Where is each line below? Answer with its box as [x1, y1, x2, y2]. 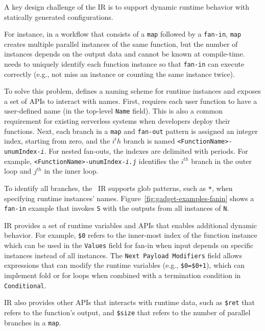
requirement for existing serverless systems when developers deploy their [4, 116, 230, 126]
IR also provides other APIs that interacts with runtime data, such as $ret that [4, 297, 255, 308]
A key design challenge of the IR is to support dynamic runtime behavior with [4, 2, 250, 12]
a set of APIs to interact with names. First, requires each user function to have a [4, 95, 257, 106]
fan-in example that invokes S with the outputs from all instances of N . [4, 203, 229, 213]
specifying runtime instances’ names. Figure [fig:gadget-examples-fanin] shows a [4, 192, 254, 203]
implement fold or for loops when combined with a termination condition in [4, 270, 241, 281]
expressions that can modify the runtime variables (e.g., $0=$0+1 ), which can [4, 260, 245, 270]
